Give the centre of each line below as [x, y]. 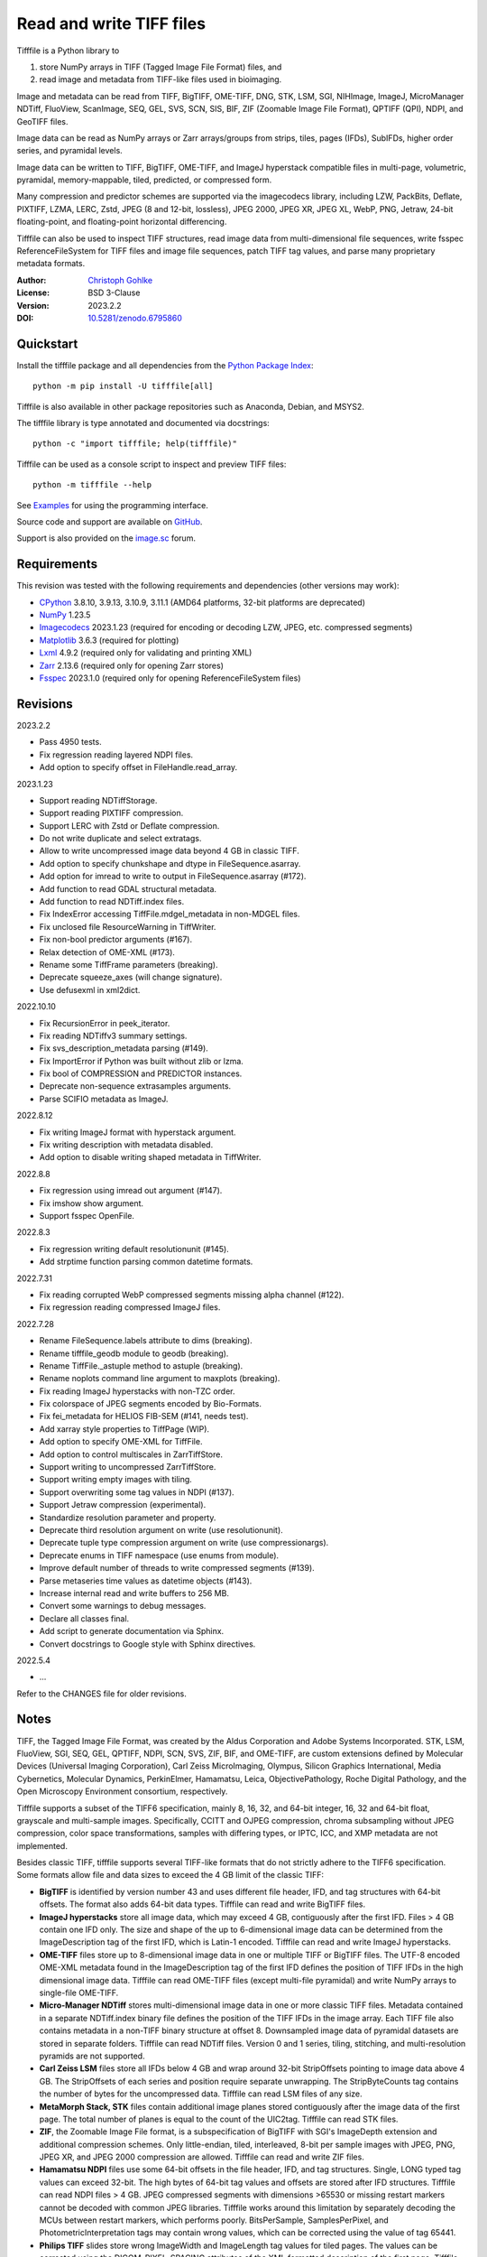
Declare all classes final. [84, 1618]
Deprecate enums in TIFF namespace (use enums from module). [159, 1555]
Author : [32, 280]
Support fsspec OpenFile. [87, 1216]
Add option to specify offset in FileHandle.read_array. [138, 767]
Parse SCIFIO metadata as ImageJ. [104, 1099]
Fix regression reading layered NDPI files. [116, 755]
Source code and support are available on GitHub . [110, 522]
